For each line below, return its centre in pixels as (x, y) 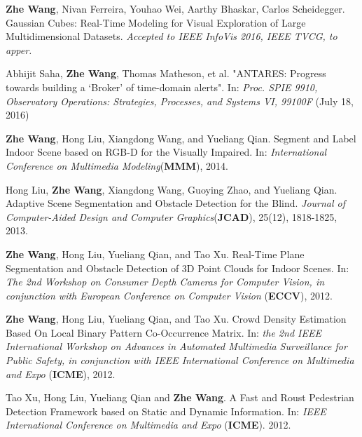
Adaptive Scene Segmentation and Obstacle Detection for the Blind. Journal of (176, 203)
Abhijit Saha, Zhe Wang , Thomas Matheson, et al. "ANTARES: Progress (166, 73)
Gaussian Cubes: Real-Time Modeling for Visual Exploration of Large (156, 22)
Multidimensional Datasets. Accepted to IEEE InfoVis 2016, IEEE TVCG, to (172, 36)
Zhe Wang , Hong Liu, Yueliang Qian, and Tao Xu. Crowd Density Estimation (176, 319)
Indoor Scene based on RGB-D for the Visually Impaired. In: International (166, 152)
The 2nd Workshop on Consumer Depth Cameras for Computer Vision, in (165, 282)
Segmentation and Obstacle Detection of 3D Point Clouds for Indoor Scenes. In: (177, 268)
